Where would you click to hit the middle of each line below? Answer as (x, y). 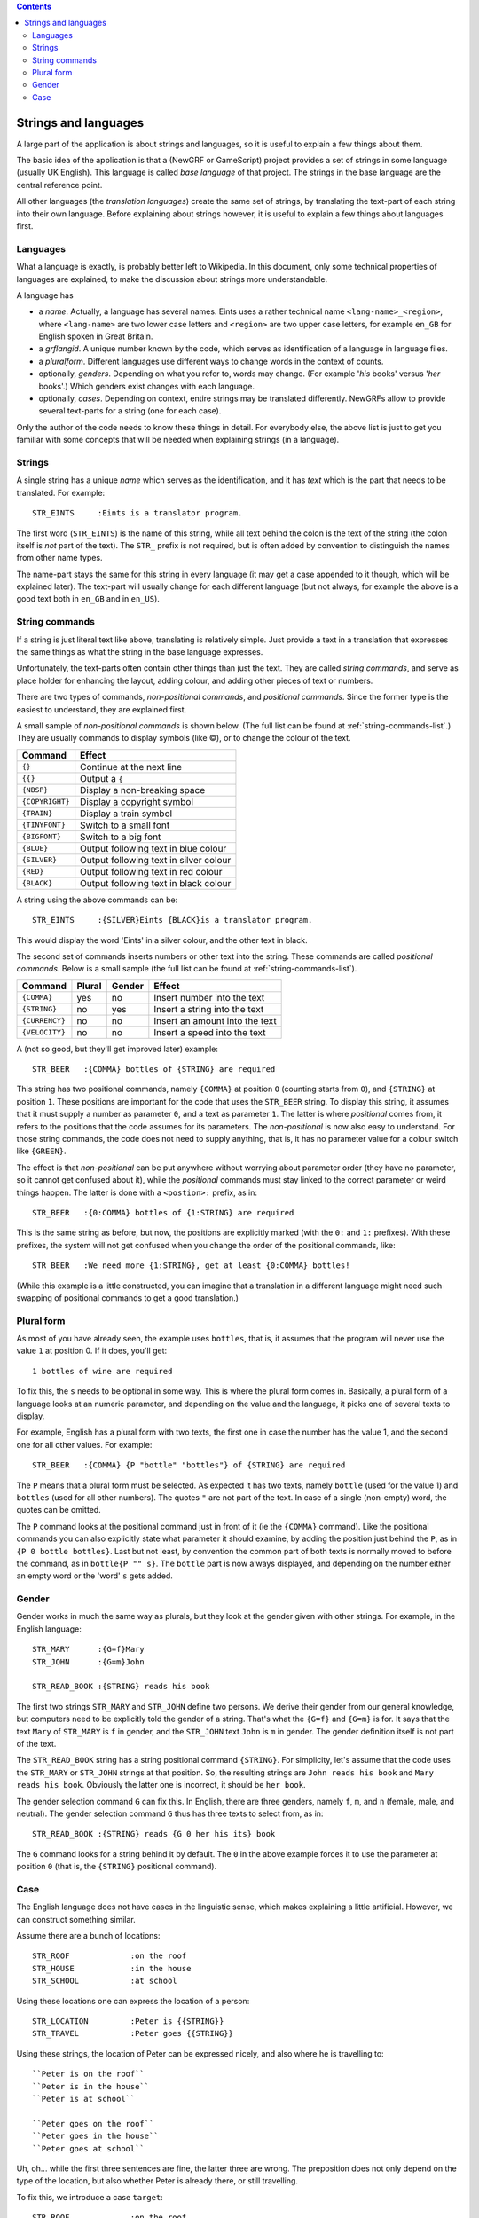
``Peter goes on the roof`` (93, 2124)
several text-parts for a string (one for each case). (130, 411)
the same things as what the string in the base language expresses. (140, 652)
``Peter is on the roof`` (89, 2074)
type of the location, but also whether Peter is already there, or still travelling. (157, 2181)
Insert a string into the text (209, 1009)
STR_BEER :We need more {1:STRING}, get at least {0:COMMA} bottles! (191, 1266)
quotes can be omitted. (59, 1510)
